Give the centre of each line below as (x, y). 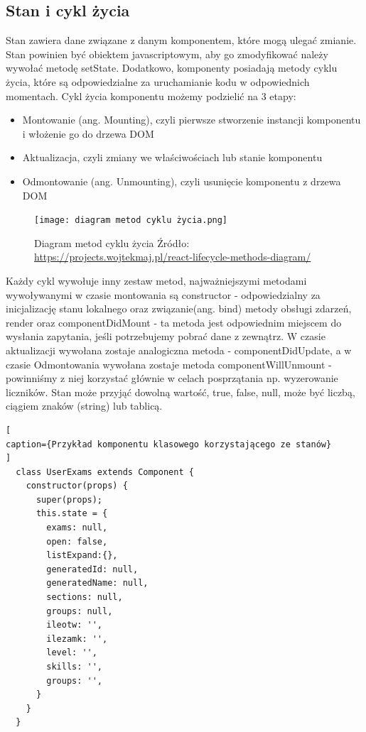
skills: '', (75, 667)
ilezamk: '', (77, 639)
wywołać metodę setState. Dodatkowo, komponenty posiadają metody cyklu (172, 68)
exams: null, (77, 528)
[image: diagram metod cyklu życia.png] (131, 220)
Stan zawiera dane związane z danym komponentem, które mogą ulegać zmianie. (181, 40)
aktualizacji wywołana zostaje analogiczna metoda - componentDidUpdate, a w (179, 350)
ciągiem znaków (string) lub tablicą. (84, 406)
